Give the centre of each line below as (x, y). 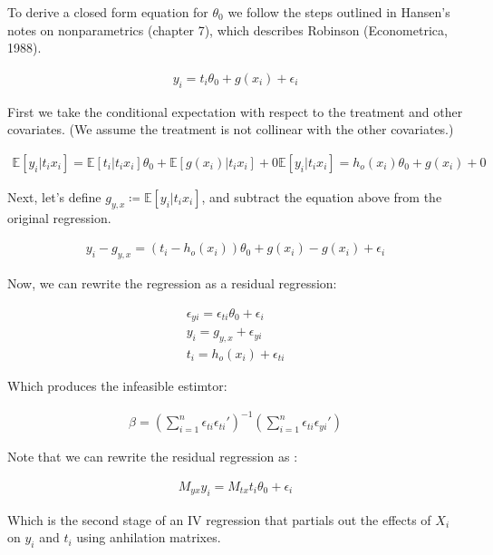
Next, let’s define (54, 196)
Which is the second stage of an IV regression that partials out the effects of (219, 519)
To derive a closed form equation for (108, 12)
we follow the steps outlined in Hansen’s (339, 12)
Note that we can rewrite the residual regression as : (153, 457)
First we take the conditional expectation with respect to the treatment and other (235, 111)
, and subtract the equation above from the (322, 196)
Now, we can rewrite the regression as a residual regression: (172, 283)
